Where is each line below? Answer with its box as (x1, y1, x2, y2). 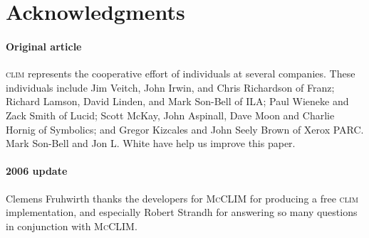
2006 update (6, 163, 68, 178)
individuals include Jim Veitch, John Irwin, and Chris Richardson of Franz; (6, 80, 335, 94)
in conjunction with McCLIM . (6, 218, 137, 233)
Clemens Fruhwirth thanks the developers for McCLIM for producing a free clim (6, 190, 358, 205)
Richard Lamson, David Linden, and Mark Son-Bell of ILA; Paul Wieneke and (6, 94, 349, 109)
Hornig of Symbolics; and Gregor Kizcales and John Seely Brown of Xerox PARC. (6, 121, 364, 136)
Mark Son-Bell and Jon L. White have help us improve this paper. (6, 136, 296, 151)
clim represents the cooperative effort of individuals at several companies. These (6, 66, 355, 81)
